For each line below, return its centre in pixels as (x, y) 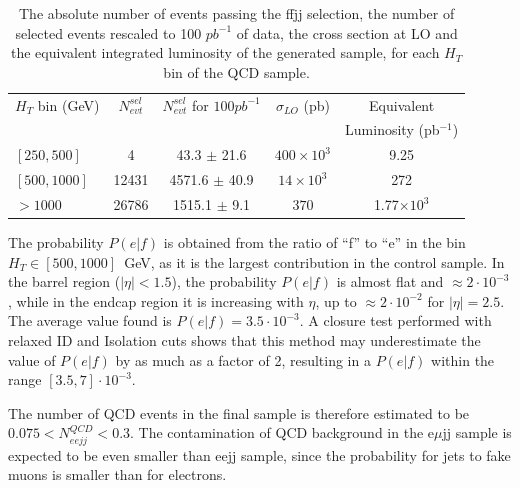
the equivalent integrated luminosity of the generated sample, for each (225, 52)
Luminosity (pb (392, 129)
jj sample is (477, 432)
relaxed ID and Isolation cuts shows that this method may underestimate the (244, 340)
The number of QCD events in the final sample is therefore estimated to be (239, 412)
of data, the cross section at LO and (347, 32)
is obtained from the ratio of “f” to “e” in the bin (314, 242)
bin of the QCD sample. (236, 71)
